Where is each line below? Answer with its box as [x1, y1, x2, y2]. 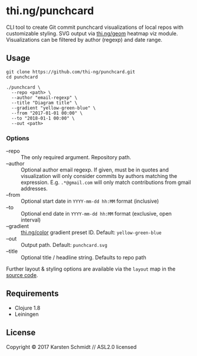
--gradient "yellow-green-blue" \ [11, 105, 96, 111]
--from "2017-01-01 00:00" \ [11, 110, 83, 116]
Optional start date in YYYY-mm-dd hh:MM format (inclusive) [21, 197, 159, 205]
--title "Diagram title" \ [11, 100, 78, 106]
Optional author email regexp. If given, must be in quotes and [21, 166, 169, 173]
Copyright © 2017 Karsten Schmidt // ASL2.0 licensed [6, 343, 137, 350]
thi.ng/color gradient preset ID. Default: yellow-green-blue [21, 229, 162, 236]
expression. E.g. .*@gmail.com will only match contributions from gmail [21, 179, 191, 186]
